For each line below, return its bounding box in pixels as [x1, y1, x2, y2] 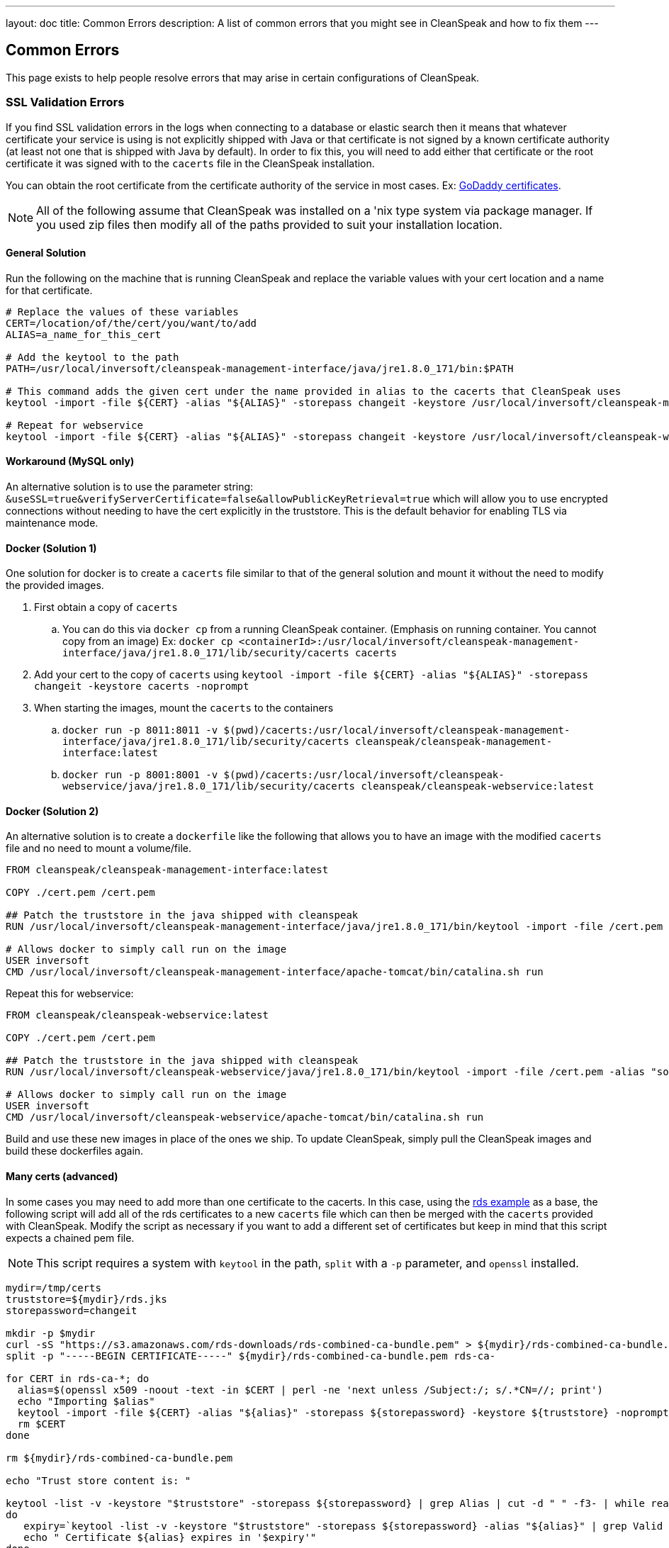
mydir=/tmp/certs [6, 1281, 101, 1294]
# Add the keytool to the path [6, 351, 179, 363]
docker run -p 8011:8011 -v [62, 724, 218, 736]
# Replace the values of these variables [6, 305, 239, 318]
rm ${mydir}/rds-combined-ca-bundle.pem [6, 1452, 233, 1464]
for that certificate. [6, 284, 93, 296]
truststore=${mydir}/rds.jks [6, 1293, 167, 1305]
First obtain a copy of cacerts [34, 601, 178, 614]
